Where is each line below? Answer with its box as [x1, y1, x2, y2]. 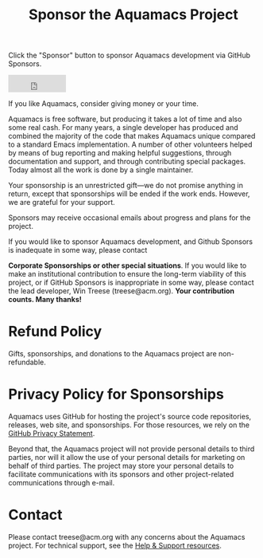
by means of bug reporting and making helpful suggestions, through [8, 148, 232, 158]
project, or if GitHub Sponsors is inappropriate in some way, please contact [8, 277, 254, 288]
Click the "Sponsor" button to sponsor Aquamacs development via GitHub [8, 50, 251, 61]
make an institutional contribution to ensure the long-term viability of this [8, 269, 246, 279]
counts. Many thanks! [8, 295, 82, 305]
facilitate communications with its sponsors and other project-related [8, 470, 234, 479]
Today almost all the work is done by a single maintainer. [8, 165, 194, 175]
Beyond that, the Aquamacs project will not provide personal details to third [8, 444, 255, 454]
